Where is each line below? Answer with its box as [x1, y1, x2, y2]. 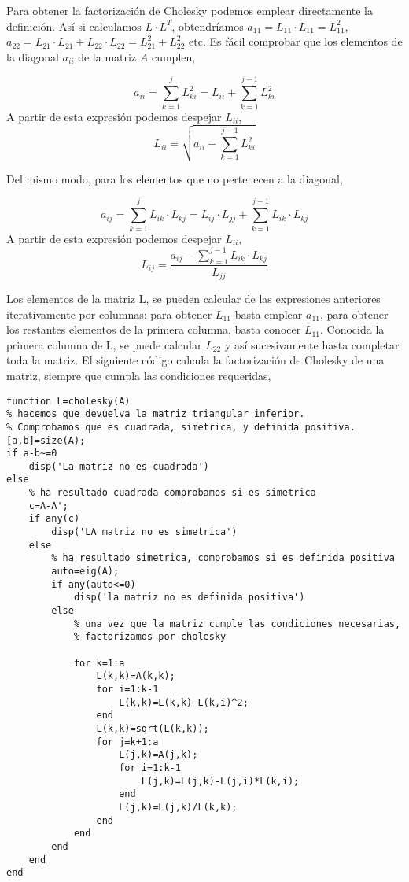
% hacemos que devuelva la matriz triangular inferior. [6, 408, 305, 420]
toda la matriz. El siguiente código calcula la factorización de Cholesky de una [6, 352, 385, 368]
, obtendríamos [171, 17, 244, 34]
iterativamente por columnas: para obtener [6, 305, 212, 322]
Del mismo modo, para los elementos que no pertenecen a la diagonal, [6, 170, 343, 186]
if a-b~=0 [6, 448, 57, 459]
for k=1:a [73, 657, 125, 669]
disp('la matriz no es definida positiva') [73, 592, 305, 603]
